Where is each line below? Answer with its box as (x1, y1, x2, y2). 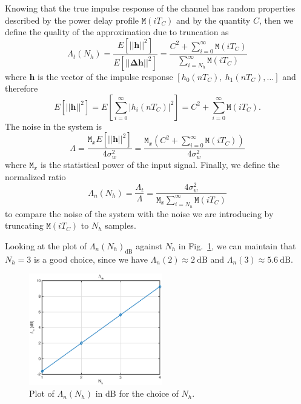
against (136, 239, 162, 252)
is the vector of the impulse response (38, 70, 173, 82)
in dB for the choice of (95, 387, 179, 400)
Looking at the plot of (5, 239, 87, 252)
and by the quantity (176, 13, 251, 26)
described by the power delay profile (5, 13, 139, 26)
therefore (5, 82, 38, 95)
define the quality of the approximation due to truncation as (5, 25, 229, 38)
